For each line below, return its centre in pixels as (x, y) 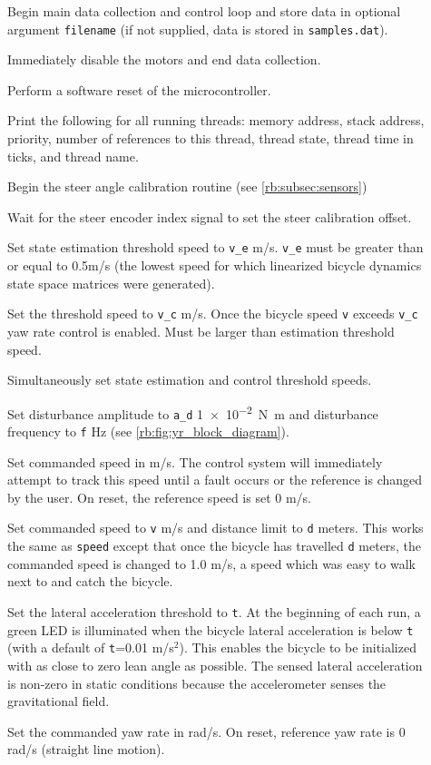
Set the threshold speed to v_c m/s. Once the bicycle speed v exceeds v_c (213, 314)
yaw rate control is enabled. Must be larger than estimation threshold (201, 331)
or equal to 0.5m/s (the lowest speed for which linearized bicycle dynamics (215, 265)
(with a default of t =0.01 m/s (91, 647)
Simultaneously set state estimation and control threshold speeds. (190, 380)
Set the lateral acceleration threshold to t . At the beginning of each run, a (214, 611)
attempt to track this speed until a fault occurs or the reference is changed (215, 480)
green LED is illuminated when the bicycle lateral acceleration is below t (211, 629)
